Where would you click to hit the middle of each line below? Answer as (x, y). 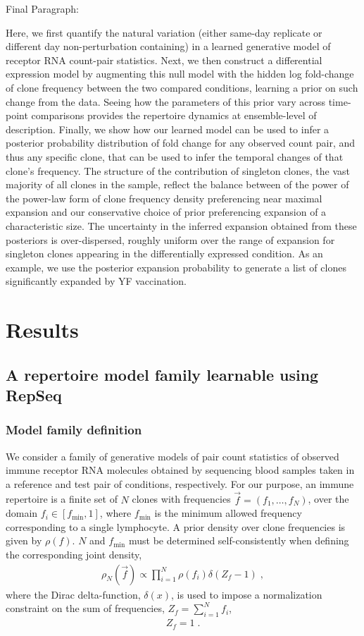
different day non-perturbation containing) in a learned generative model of (168, 46)
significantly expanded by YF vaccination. (96, 281)
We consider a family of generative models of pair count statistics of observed (172, 456)
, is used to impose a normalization (246, 594)
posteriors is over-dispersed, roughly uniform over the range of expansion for (170, 239)
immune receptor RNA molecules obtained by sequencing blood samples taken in (180, 470)
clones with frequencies (181, 499)
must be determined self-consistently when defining (239, 540)
